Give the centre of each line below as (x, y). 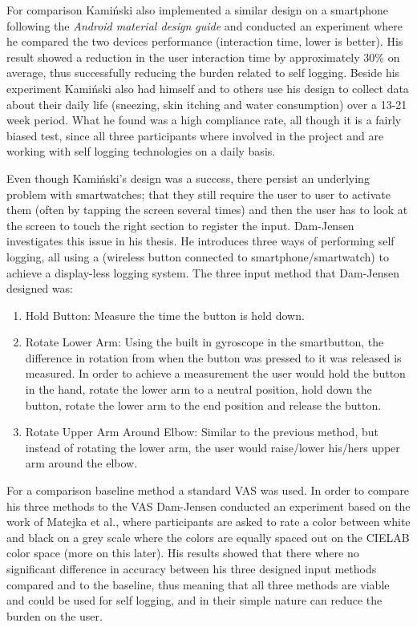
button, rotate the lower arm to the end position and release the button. (203, 405)
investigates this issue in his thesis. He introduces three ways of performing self (200, 241)
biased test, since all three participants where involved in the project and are (195, 135)
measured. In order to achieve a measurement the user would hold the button (215, 373)
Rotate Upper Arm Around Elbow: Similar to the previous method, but (202, 432)
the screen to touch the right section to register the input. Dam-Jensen (180, 225)
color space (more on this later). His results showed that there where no (183, 553)
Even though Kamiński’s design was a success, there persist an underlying (188, 178)
